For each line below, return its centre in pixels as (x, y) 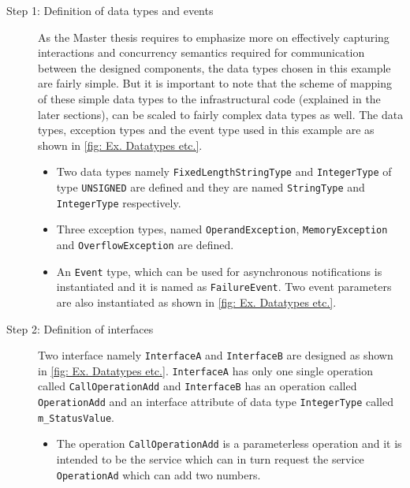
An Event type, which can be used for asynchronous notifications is (219, 271)
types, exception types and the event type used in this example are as (206, 130)
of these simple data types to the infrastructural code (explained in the (209, 98)
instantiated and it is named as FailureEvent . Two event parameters (224, 287)
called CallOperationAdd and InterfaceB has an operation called (198, 386)
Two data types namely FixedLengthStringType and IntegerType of (224, 171)
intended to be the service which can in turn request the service (210, 459)
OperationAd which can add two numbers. (158, 474)
